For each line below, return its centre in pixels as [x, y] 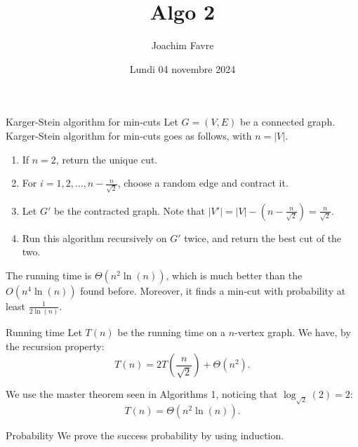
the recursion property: [55, 346]
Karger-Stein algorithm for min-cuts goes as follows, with [129, 135]
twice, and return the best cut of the [263, 238]
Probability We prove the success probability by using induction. [145, 435]
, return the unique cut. [107, 159]
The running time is [49, 275]
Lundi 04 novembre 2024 [183, 68]
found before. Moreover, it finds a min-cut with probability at [213, 290]
